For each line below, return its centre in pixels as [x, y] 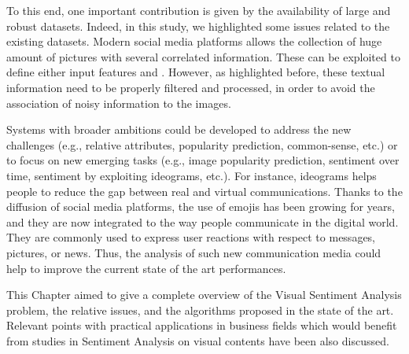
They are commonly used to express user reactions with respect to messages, [191, 237]
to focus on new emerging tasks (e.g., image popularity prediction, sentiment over [203, 160]
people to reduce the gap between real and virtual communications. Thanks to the [204, 191]
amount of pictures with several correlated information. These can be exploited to [203, 56]
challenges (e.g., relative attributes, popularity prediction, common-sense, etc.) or [202, 144]
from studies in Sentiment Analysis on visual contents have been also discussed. [198, 340]
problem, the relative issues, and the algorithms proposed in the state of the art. [200, 310]
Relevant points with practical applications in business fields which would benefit [202, 325]
